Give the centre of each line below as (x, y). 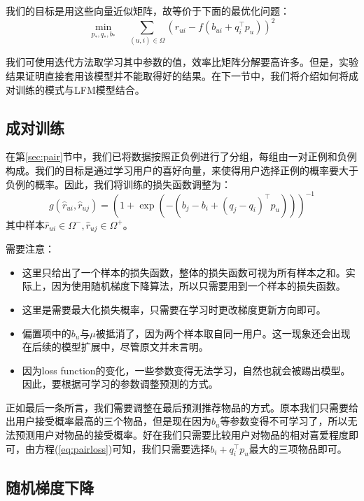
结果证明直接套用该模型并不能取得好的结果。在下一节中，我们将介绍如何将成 (182, 76)
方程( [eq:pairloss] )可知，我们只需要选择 (122, 448)
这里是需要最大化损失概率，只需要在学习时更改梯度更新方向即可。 (174, 309)
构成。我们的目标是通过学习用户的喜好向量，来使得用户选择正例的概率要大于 (182, 170)
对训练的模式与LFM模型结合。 (75, 89)
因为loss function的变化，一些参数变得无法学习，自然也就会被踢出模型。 (186, 370)
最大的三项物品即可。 (298, 448)
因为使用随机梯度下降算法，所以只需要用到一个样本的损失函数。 (198, 286)
